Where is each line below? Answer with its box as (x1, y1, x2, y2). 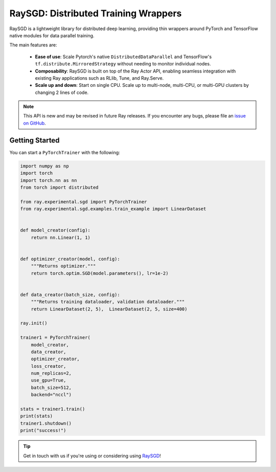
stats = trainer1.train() (20, 406, 85, 412)
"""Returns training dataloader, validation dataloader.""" (31, 299, 185, 305)
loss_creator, (31, 363, 66, 369)
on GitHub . (23, 120, 46, 126)
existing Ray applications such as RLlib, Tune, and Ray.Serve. (35, 75, 164, 81)
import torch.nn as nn (20, 177, 77, 183)
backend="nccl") (31, 392, 72, 398)
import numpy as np (20, 163, 69, 169)
